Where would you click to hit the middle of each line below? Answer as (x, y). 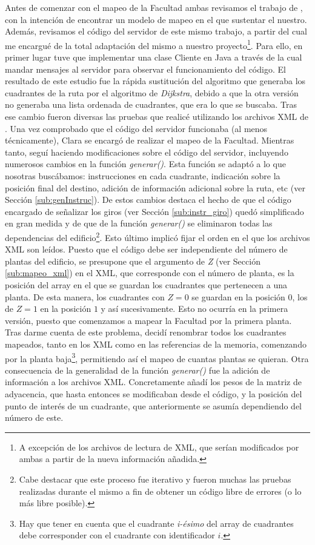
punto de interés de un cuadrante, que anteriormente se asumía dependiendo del (153, 405)
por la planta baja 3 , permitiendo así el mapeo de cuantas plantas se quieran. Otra (157, 357)
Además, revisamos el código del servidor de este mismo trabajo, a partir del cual (156, 31)
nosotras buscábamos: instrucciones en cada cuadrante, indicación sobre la (143, 175)
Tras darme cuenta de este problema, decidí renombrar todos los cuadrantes (146, 332)
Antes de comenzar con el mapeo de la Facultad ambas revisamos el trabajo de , (154, 7)
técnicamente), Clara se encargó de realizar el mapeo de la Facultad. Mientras (150, 140)
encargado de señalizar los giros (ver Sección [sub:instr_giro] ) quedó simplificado (154, 211)
